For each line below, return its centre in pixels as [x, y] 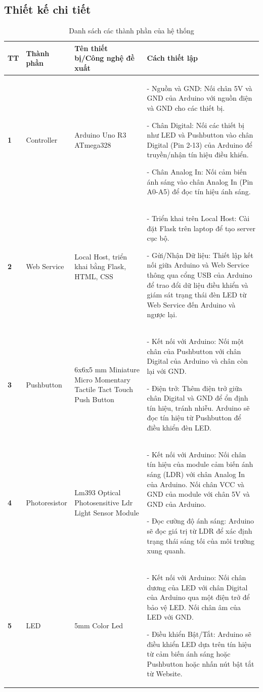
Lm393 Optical [98, 492]
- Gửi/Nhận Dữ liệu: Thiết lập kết [200, 255]
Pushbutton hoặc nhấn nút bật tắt [201, 663]
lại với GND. [167, 371]
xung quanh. [166, 551]
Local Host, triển [101, 256]
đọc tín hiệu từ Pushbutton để [194, 418]
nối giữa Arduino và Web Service [198, 265]
